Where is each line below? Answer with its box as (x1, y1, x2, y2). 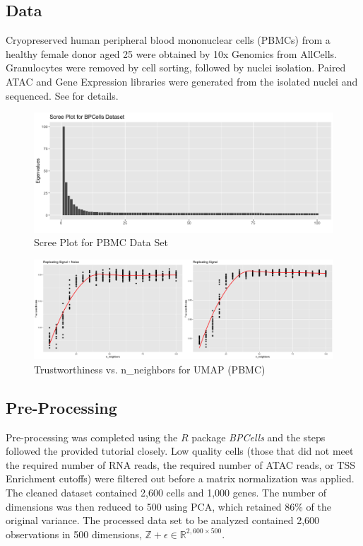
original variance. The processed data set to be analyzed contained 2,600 (6, 513, 320, 528)
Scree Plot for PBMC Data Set (34, 235, 168, 250)
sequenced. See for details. (6, 88, 119, 103)
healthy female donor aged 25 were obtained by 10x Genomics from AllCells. (6, 46, 337, 61)
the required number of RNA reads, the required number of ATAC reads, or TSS (6, 457, 355, 472)
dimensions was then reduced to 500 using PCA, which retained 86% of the (6, 499, 332, 513)
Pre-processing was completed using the (6, 429, 178, 444)
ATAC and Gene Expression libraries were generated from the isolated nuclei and (6, 74, 358, 88)
